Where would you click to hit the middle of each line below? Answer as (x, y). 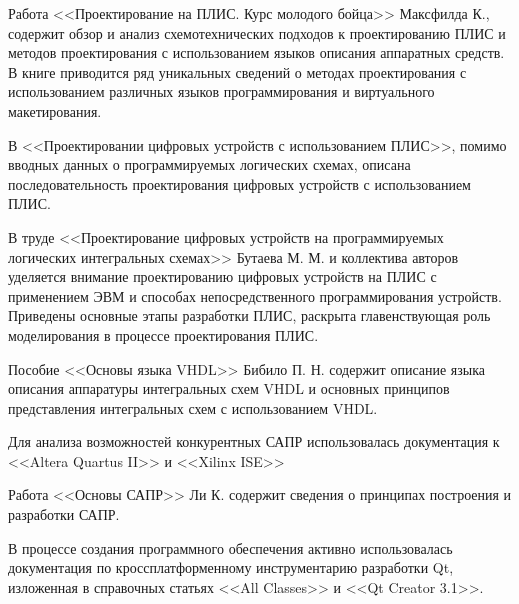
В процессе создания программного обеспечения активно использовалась (230, 547)
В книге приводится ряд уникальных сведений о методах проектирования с (237, 71)
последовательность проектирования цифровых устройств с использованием (239, 183)
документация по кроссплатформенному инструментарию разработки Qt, (231, 567)
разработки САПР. (64, 514)
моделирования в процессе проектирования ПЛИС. (163, 334)
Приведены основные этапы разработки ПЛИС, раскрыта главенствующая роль (249, 315)
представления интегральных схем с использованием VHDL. (193, 407)
